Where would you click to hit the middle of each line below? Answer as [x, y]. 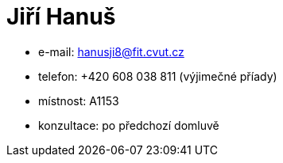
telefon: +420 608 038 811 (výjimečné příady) [158, 76]
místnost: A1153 [79, 100]
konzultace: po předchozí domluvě [129, 125]
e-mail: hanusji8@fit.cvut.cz [111, 51]
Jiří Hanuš [61, 17]
